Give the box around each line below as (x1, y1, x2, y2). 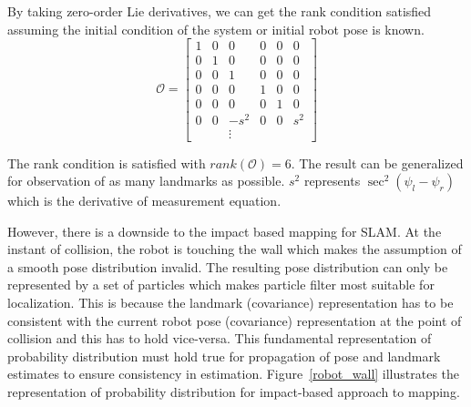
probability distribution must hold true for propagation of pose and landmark (7, 346, 441, 365)
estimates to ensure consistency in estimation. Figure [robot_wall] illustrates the (7, 364, 460, 383)
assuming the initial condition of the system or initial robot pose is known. (7, 19, 425, 38)
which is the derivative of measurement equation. (7, 191, 282, 210)
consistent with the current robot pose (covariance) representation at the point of (7, 310, 462, 330)
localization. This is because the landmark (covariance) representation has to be (7, 293, 454, 312)
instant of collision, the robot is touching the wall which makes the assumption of (7, 239, 462, 259)
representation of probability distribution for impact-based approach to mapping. (7, 382, 460, 402)
